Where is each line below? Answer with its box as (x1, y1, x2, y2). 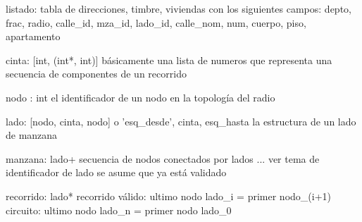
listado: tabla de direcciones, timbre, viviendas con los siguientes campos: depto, (6, 1, 351, 16)
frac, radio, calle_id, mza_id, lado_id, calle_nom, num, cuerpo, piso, (6, 15, 306, 30)
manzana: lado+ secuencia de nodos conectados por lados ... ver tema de (6, 151, 320, 166)
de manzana (6, 128, 58, 142)
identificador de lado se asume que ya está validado (6, 165, 227, 180)
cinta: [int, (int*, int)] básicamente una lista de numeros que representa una (6, 52, 332, 67)
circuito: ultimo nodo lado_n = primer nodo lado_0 (6, 202, 232, 217)
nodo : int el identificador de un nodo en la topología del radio (6, 90, 275, 104)
